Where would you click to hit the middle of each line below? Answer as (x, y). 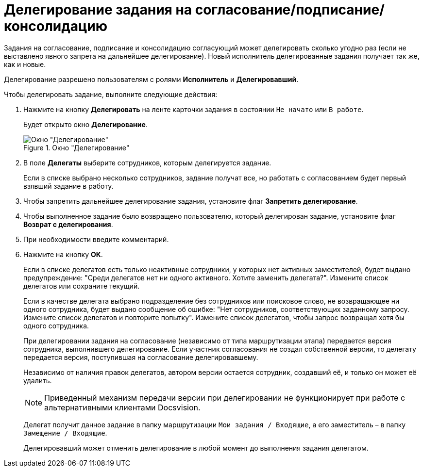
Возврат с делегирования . (68, 224)
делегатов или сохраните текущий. (82, 286)
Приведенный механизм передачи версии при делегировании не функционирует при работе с (225, 398)
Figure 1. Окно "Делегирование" (76, 147)
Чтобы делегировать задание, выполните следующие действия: (111, 94)
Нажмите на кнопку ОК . (63, 254)
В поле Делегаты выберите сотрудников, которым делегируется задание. (147, 162)
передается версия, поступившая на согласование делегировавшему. (141, 357)
